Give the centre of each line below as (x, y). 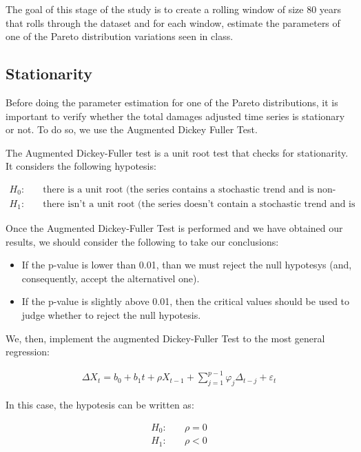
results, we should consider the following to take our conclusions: (142, 241)
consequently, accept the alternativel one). (111, 278)
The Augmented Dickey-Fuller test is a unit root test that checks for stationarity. (177, 152)
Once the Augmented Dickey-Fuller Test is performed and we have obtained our (174, 228)
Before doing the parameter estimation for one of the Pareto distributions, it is (172, 102)
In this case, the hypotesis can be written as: (100, 405)
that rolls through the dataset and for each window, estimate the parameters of (173, 22)
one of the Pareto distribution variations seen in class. (120, 36)
